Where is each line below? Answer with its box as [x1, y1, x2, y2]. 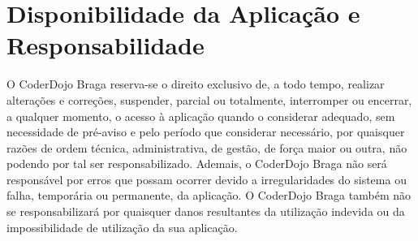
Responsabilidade [6, 28, 205, 62]
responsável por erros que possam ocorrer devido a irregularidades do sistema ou [6, 170, 407, 187]
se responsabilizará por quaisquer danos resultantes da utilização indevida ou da [6, 203, 405, 220]
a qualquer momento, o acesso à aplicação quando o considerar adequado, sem [6, 107, 395, 124]
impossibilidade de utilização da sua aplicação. [6, 218, 238, 235]
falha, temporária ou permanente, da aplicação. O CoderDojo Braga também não [6, 187, 411, 204]
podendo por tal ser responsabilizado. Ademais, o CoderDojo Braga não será [6, 155, 387, 172]
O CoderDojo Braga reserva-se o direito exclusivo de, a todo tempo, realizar [6, 75, 385, 93]
